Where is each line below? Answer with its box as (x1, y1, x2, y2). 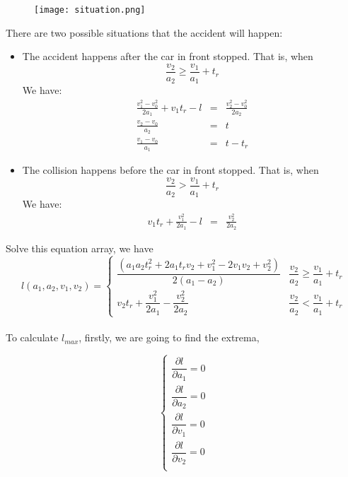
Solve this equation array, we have (6, 240, 153, 255)
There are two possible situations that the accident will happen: (6, 25, 283, 40)
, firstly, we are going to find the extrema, (79, 330, 260, 345)
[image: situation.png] (34, 5, 146, 15)
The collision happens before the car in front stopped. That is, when (22, 163, 319, 177)
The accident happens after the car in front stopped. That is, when (22, 49, 313, 64)
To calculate (6, 330, 59, 345)
